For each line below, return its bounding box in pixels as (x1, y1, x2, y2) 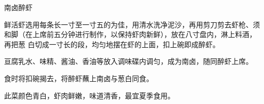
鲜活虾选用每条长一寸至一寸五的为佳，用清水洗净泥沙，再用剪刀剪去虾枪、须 (4, 19, 260, 29)
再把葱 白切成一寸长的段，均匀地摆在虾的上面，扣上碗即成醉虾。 (4, 39, 220, 49)
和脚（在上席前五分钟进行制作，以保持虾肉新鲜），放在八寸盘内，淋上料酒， (4, 29, 256, 40)
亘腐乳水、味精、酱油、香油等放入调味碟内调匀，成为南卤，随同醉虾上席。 (4, 56, 253, 66)
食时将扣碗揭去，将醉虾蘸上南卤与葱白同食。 (4, 73, 153, 83)
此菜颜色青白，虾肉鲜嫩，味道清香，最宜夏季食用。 (4, 90, 175, 100)
